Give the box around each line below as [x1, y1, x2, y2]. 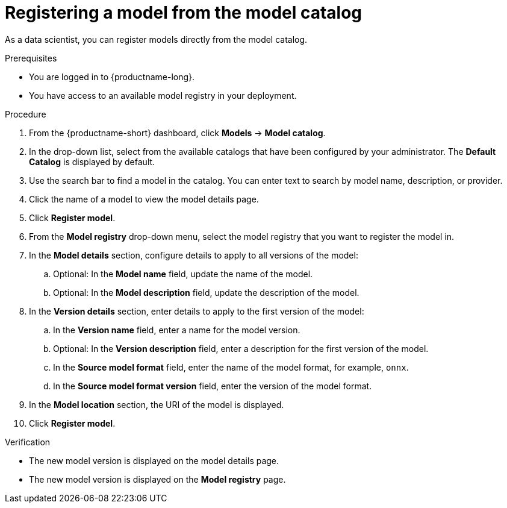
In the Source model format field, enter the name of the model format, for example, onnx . [53, 362, 409, 372]
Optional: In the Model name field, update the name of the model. [53, 268, 313, 279]
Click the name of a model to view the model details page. [29, 193, 259, 204]
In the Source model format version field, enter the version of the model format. [53, 380, 372, 391]
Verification [5, 436, 51, 447]
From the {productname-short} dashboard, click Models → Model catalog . [29, 127, 326, 138]
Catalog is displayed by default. [29, 156, 155, 167]
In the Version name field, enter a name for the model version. [53, 324, 300, 335]
